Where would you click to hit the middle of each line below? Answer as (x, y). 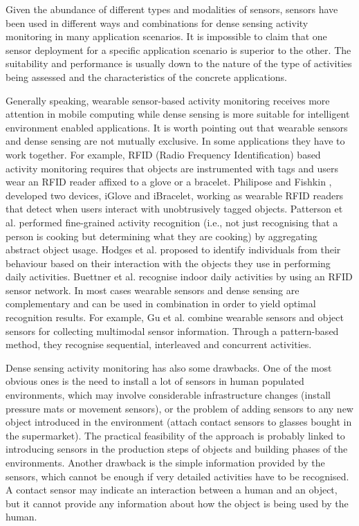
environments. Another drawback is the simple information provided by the (165, 462)
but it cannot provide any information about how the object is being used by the (177, 503)
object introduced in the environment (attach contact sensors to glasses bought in (179, 422)
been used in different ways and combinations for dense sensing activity (157, 22)
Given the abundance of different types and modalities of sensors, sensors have (172, 9)
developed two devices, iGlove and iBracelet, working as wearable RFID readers (175, 195)
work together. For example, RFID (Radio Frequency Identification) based (163, 154)
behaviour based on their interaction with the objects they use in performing (168, 263)
